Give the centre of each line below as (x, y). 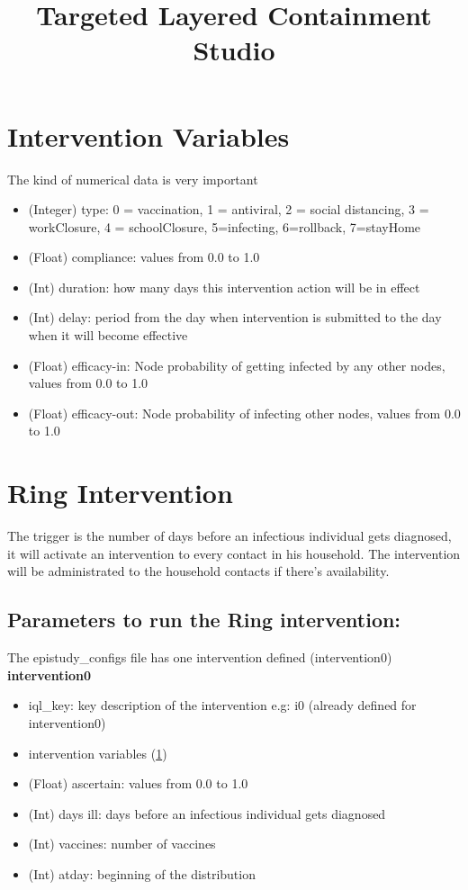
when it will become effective (108, 335)
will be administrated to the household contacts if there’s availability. (198, 571)
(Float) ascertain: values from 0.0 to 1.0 (138, 783)
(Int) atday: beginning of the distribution (142, 873)
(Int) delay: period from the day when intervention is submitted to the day (235, 317)
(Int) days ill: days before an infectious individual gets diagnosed (207, 813)
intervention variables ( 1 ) (98, 753)
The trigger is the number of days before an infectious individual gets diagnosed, (229, 536)
